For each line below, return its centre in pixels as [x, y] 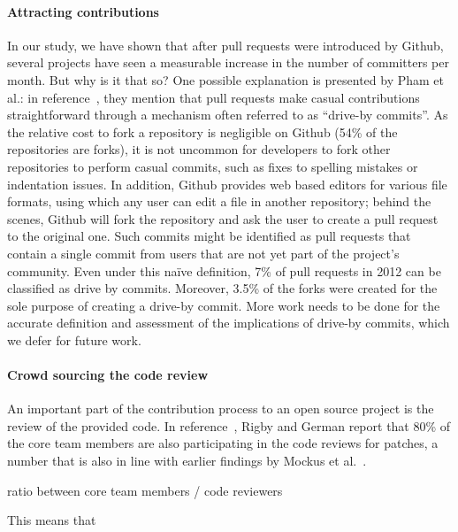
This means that [52, 520]
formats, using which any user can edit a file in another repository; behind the [219, 201]
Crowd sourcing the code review [108, 375]
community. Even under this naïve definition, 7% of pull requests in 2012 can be [224, 270]
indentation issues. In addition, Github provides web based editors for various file [227, 184]
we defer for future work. [74, 339]
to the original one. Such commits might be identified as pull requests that [209, 236]
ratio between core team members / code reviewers [145, 490]
